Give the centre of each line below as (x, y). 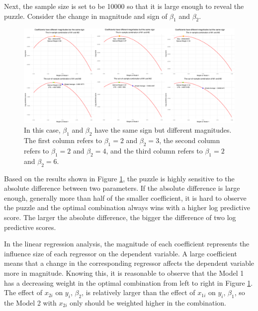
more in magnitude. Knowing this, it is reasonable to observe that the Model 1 (124, 272)
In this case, (42, 130)
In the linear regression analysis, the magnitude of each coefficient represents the (127, 244)
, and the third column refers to (154, 151)
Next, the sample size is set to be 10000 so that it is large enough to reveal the (124, 6)
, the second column (190, 140)
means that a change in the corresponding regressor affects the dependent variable (129, 263)
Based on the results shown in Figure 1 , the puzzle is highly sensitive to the (119, 178)
